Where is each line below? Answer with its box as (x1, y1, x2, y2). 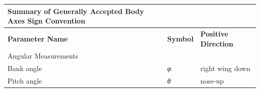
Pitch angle (7, 75, 42, 86)
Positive (200, 28, 228, 38)
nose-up (200, 75, 224, 86)
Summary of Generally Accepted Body (7, 5, 144, 16)
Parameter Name (7, 33, 68, 43)
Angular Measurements (7, 50, 78, 61)
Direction (200, 38, 233, 48)
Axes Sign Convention (7, 15, 85, 26)
